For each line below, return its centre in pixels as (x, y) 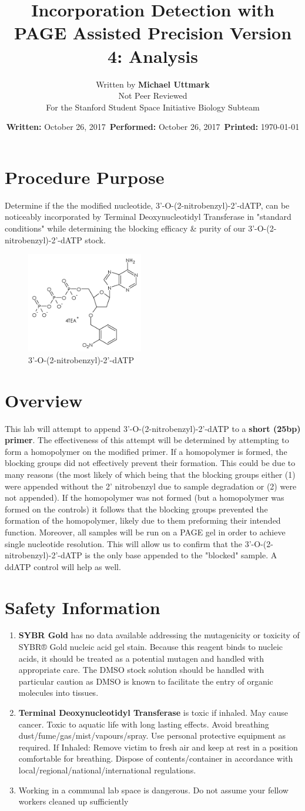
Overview (44, 400)
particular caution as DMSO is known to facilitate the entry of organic (146, 681)
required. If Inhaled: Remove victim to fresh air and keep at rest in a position (158, 747)
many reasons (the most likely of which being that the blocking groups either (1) (150, 474)
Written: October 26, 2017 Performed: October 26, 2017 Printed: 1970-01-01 (153, 127)
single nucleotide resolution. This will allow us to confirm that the (124, 543)
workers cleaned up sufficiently (73, 801)
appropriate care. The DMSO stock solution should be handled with (141, 670)
